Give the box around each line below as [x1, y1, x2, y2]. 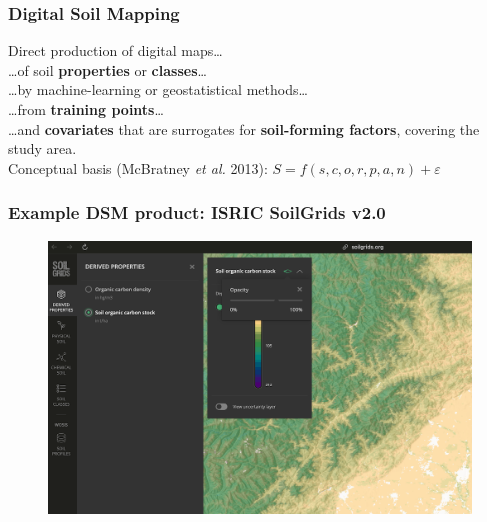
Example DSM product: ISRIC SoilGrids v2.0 [8, 200, 386, 225]
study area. [8, 138, 77, 159]
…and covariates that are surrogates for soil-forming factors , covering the [8, 118, 480, 139]
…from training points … [8, 99, 164, 119]
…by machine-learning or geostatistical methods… [8, 79, 308, 100]
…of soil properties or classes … [8, 59, 207, 80]
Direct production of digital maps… [8, 40, 223, 61]
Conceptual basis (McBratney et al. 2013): [8, 157, 268, 178]
